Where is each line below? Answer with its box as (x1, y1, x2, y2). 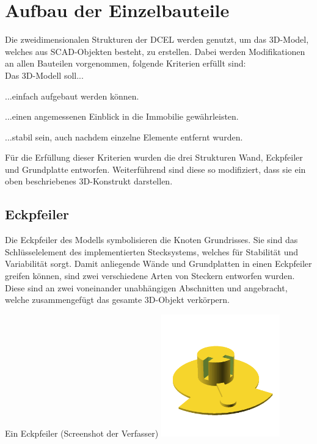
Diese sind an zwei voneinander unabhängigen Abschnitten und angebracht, (5, 281, 288, 294)
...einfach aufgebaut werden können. (5, 89, 139, 102)
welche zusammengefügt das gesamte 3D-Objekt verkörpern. (5, 293, 230, 306)
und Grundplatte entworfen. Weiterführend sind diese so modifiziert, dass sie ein (5, 162, 306, 175)
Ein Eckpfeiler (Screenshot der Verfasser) (5, 426, 159, 439)
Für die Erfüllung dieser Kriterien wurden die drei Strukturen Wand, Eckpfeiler (5, 151, 303, 164)
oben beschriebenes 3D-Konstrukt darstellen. (5, 175, 173, 187)
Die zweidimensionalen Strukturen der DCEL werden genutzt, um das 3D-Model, (5, 33, 309, 46)
